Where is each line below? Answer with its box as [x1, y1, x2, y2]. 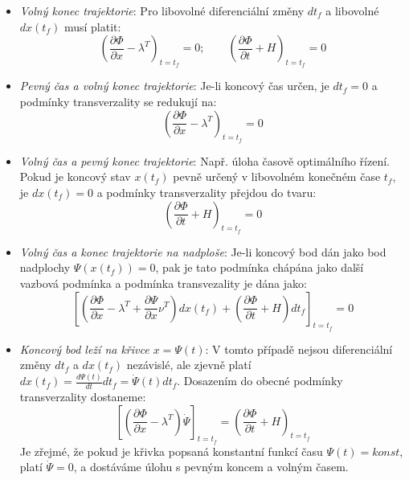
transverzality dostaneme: [19, 388, 146, 405]
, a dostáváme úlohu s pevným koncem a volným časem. [73, 458, 349, 475]
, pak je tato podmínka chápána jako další [155, 259, 364, 276]
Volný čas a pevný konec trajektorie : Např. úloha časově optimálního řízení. [19, 152, 390, 169]
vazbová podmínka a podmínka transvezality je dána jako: [19, 274, 307, 291]
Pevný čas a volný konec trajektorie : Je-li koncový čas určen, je [19, 77, 329, 94]
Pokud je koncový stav [19, 168, 131, 185]
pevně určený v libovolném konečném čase [173, 168, 381, 185]
